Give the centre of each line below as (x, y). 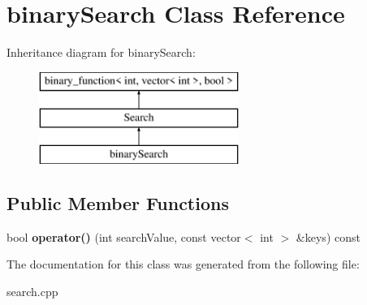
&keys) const (328, 236)
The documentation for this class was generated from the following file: (183, 264)
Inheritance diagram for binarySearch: (101, 52)
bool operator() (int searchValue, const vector (124, 236)
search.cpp (32, 292)
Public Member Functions (118, 203)
